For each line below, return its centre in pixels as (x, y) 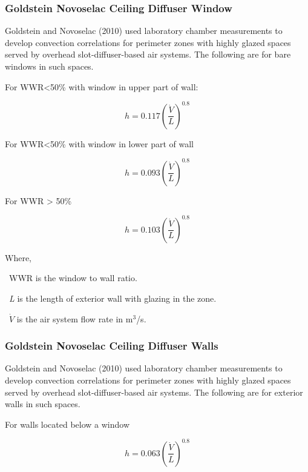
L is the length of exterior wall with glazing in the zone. (113, 298)
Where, (18, 257)
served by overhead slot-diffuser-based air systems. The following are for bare (148, 54)
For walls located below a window (67, 424)
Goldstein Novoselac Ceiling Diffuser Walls (112, 346)
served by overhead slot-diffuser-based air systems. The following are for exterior (154, 392)
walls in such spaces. (43, 404)
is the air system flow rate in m (75, 318)
